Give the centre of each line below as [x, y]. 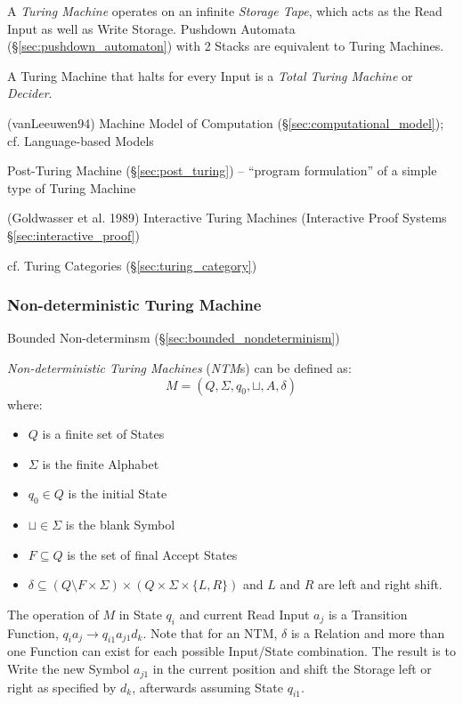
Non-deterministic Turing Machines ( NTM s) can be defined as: [179, 367]
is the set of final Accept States [152, 554]
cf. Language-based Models [81, 140]
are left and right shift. [380, 584]
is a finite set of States [103, 434]
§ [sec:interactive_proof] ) [73, 235]
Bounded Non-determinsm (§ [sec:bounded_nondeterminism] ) [174, 338]
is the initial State [118, 494]
